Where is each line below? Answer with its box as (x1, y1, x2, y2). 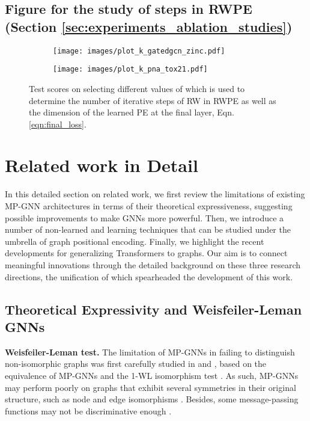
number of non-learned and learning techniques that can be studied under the (5, 223, 291, 236)
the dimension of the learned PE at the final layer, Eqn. (29, 106, 234, 118)
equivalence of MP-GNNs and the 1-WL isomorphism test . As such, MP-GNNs (5, 369, 299, 381)
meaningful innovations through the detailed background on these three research (5, 258, 301, 271)
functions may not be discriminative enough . (5, 404, 172, 417)
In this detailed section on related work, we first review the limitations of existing (5, 188, 305, 200)
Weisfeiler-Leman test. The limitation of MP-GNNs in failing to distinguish (5, 345, 295, 358)
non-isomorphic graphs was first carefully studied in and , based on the (5, 357, 267, 370)
